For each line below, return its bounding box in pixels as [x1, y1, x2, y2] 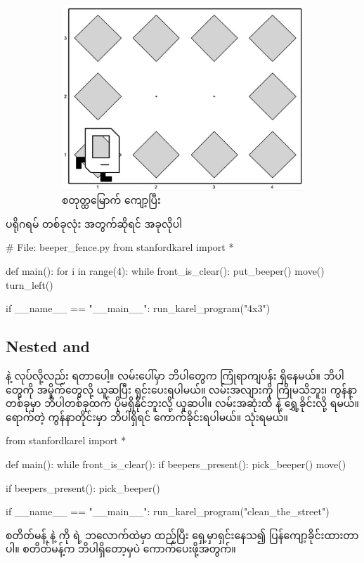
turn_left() [6, 277, 53, 292]
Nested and [6, 335, 90, 357]
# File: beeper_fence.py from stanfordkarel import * [6, 240, 234, 254]
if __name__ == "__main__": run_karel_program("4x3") [6, 301, 271, 316]
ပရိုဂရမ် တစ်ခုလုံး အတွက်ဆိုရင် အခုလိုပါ [6, 216, 182, 231]
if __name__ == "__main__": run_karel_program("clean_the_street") [6, 504, 330, 519]
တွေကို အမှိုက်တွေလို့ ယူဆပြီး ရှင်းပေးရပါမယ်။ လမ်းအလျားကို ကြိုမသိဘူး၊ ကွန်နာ [6, 382, 358, 396]
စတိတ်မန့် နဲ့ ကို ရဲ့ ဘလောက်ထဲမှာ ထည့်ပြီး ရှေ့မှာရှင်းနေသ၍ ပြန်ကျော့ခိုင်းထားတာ [6, 527, 359, 542]
